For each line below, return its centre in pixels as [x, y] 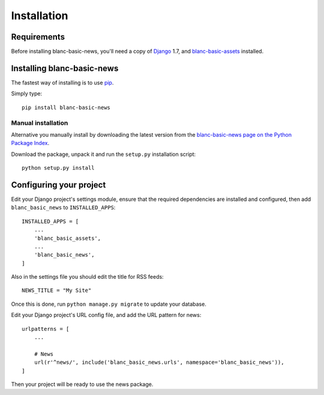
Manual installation [40, 123]
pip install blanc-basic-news [66, 107]
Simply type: [26, 94]
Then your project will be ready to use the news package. [82, 384]
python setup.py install [58, 168]
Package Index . [30, 143]
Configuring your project [58, 185]
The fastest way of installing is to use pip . [62, 82]
